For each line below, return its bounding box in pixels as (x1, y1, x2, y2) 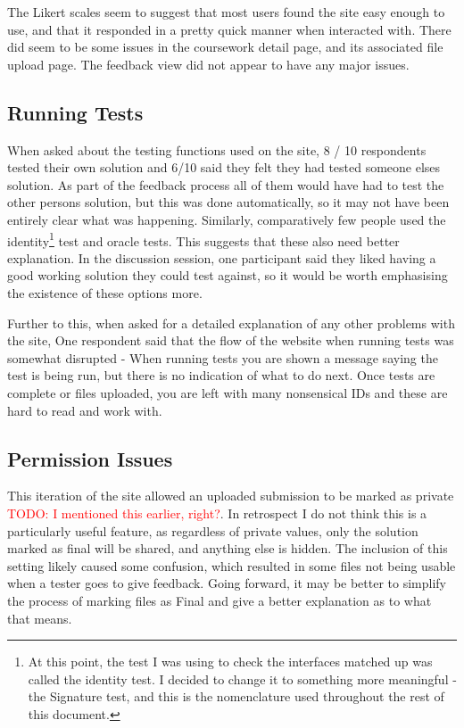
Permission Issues (7, 444, 173, 472)
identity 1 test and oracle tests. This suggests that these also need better (7, 228, 400, 250)
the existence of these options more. (7, 283, 203, 302)
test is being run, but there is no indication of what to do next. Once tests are (7, 366, 435, 385)
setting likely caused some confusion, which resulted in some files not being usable (7, 556, 456, 575)
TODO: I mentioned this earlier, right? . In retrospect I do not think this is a (7, 503, 427, 522)
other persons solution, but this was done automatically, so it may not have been (7, 193, 450, 211)
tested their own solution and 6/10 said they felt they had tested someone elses (7, 158, 441, 177)
